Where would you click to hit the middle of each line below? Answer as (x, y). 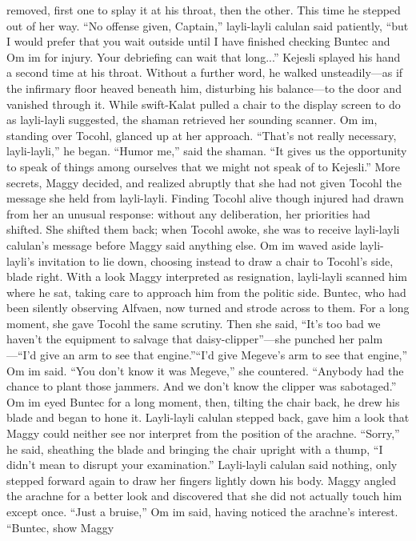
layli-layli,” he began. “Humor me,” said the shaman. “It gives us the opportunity (207, 151)
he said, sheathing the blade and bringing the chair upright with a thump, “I (195, 449)
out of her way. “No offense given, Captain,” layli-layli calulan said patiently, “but (208, 25)
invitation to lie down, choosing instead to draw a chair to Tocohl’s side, (216, 260)
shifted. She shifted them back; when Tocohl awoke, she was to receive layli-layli (203, 229)
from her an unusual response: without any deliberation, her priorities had (188, 213)
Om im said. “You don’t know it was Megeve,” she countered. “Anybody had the (205, 370)
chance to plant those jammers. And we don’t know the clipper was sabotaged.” (202, 386)
